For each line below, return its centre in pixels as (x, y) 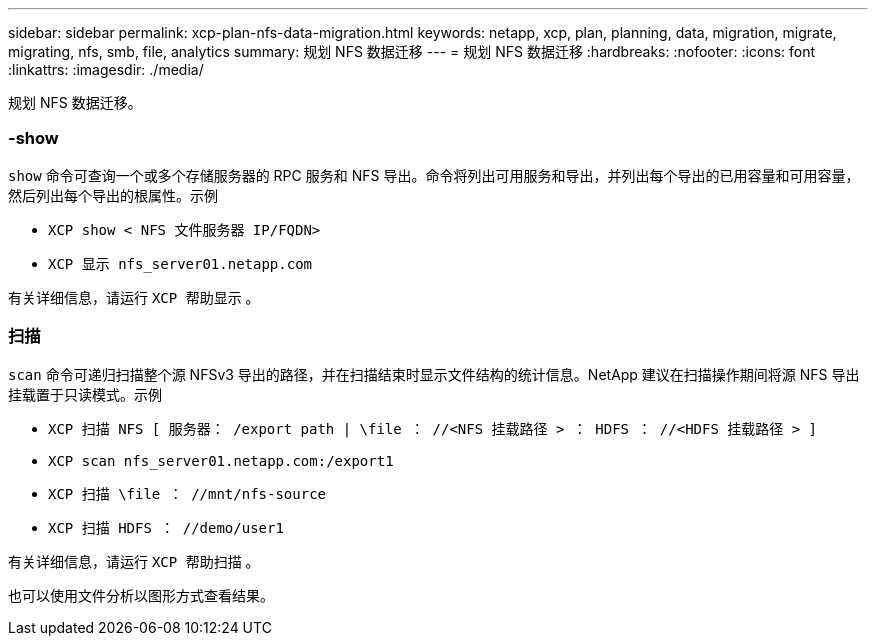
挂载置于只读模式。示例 (85, 394)
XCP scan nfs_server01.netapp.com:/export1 (221, 460)
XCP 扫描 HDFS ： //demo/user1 (166, 527)
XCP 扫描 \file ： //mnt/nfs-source (187, 493)
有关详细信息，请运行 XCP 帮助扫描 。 (134, 561)
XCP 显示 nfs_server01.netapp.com (180, 263)
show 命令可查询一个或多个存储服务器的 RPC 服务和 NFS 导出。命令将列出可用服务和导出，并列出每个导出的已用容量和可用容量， (434, 175)
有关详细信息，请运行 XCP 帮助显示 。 (134, 297)
